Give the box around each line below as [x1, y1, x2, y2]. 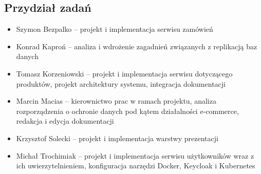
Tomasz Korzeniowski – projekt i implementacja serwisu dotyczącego [16, 68, 233, 79]
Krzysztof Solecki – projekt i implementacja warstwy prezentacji [16, 132, 218, 143]
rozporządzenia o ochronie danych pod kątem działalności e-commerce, [16, 105, 239, 116]
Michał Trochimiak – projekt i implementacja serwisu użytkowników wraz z [16, 150, 254, 161]
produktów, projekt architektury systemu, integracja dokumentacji [16, 78, 226, 89]
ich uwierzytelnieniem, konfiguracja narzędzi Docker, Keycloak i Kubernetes [16, 160, 255, 171]
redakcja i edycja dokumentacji [16, 115, 114, 126]
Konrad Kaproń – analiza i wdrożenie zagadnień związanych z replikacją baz [16, 41, 257, 51]
